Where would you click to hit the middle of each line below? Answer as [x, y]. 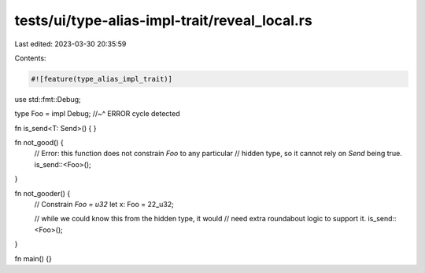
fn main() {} [33, 258]
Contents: [30, 58]
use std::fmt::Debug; [48, 99]
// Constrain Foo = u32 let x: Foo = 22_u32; [104, 205]
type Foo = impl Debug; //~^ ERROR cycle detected [97, 114]
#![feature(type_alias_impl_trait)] [102, 79]
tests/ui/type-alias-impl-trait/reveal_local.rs [163, 20]
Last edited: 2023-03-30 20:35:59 [70, 44]
